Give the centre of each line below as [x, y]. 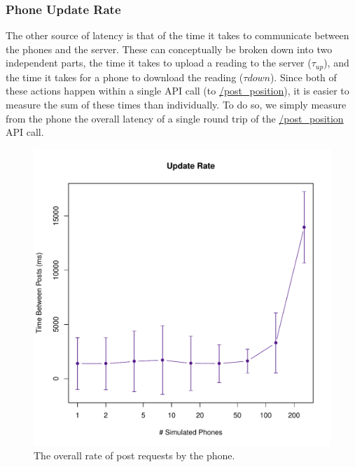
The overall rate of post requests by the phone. [134, 455]
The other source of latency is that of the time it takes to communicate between [177, 35]
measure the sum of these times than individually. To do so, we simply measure [176, 105]
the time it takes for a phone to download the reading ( [125, 77]
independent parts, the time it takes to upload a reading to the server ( [159, 63]
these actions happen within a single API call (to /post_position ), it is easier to [177, 91]
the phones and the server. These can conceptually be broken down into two [169, 49]
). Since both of [303, 77]
